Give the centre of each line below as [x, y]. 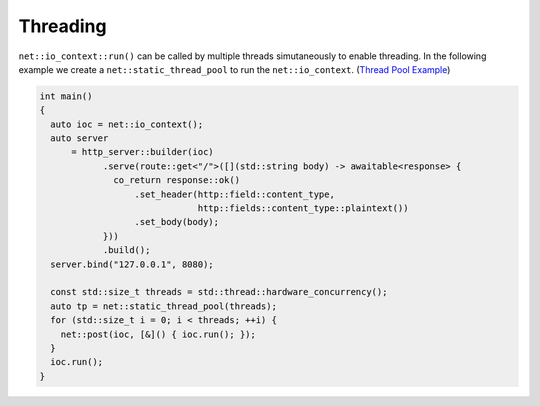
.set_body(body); [177, 222]
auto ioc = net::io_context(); [127, 124]
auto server [79, 138]
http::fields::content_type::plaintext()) [303, 208]
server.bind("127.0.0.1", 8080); [132, 264]
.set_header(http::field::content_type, [234, 194]
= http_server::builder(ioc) [142, 152]
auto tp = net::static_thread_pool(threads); [163, 306]
